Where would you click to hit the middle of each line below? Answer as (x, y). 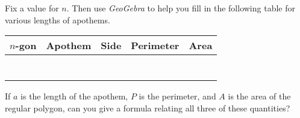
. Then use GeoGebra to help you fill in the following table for (181, 8)
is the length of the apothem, (74, 96)
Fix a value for (32, 8)
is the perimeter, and (177, 96)
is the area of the (259, 96)
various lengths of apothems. (58, 19)
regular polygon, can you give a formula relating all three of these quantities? (148, 108)
